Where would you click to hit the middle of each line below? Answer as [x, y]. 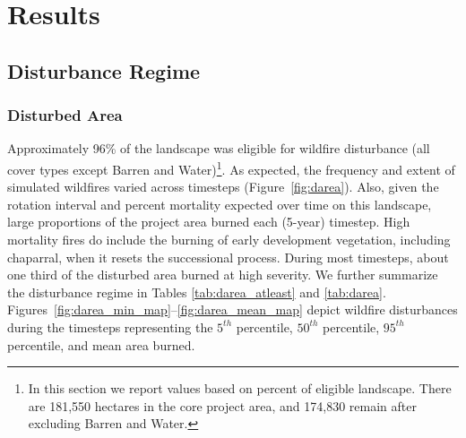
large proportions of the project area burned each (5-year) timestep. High [209, 222]
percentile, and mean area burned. [101, 344]
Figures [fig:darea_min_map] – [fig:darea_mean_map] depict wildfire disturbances [233, 309]
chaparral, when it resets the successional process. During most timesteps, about [228, 257]
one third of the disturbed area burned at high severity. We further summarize [223, 275]
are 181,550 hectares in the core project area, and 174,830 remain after [222, 405]
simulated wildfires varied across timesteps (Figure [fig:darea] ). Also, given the [223, 187]
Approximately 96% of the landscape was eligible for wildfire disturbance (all [219, 148]
